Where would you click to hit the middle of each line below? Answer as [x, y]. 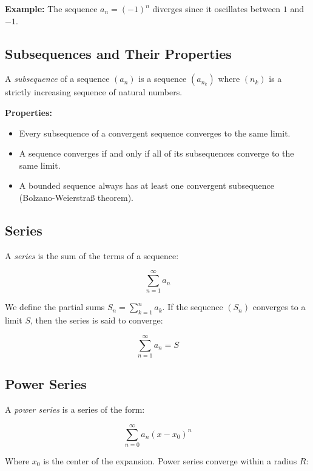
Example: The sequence [51, 8]
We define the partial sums [55, 307]
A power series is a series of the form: [75, 409]
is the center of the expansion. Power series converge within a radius [170, 460]
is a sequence [163, 79]
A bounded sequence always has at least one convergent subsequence [146, 185]
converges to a [279, 307]
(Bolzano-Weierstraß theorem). [76, 197]
